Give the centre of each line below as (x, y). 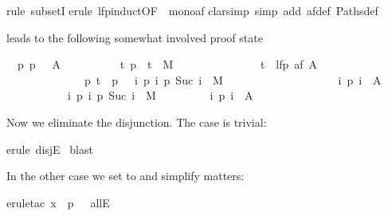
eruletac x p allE (58, 202)
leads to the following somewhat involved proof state (135, 37)
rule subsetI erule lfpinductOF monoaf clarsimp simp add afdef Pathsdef (192, 10)
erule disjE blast (50, 149)
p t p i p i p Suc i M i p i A (233, 79)
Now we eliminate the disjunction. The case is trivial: (137, 122)
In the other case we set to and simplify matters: (125, 176)
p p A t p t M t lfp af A (167, 64)
